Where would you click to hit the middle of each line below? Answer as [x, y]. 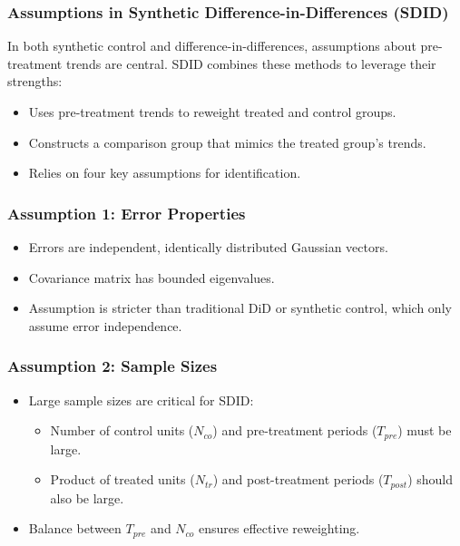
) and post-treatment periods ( [298, 479]
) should [431, 479]
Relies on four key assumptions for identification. [165, 173]
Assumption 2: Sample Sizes [113, 366]
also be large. [87, 497]
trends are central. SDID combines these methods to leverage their [251, 63]
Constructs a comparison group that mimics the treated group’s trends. [227, 142]
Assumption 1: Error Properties [127, 213]
